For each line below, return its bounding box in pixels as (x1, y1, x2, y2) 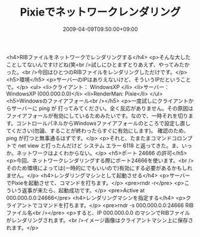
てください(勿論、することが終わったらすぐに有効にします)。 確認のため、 (6, 127, 189, 134)
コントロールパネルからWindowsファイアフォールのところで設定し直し (16, 119, 191, 127)
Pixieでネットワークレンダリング (20, 5, 181, 19)
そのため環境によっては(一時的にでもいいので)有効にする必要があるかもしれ (6, 164, 193, 171)
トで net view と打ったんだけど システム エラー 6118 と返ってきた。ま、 (6, 141, 182, 149)
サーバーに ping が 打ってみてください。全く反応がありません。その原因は (11, 104, 193, 112)
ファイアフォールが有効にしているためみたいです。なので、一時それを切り (6, 112, 189, 119)
